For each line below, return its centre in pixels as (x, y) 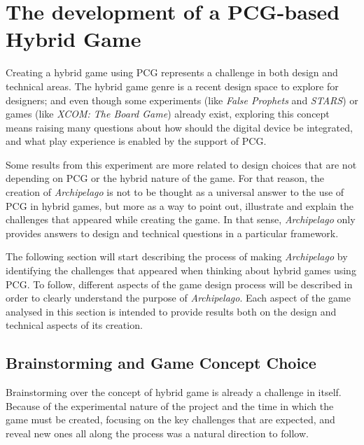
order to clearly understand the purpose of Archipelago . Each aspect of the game (178, 298)
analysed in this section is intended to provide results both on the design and (171, 311)
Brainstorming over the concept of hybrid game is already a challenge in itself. (174, 392)
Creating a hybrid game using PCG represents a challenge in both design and (172, 72)
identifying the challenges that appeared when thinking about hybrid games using (181, 270)
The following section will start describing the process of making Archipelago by (177, 256)
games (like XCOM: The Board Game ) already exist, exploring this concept (168, 114)
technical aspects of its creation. (74, 325)
